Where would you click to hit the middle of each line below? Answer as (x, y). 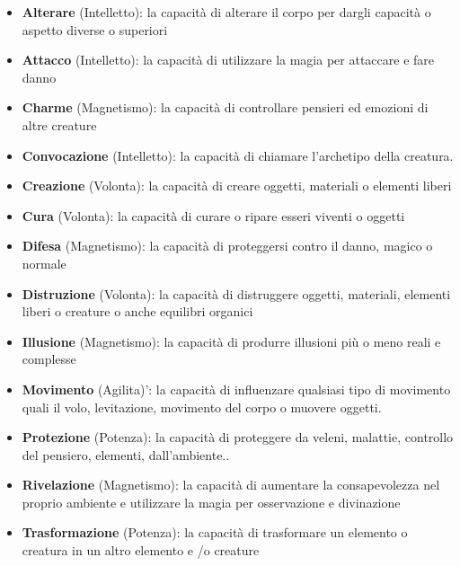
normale (44, 263)
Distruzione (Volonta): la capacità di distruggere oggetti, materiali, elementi (236, 293)
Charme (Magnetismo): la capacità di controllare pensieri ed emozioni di (225, 107)
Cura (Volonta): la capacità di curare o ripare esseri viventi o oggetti (213, 215)
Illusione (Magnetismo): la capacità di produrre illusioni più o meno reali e (231, 341)
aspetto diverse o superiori (95, 29)
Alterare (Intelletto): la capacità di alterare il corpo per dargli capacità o (226, 12)
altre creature (59, 124)
